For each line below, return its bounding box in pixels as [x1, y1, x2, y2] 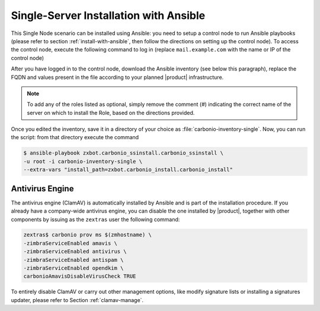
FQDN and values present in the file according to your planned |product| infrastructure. [11, 73, 224, 81]
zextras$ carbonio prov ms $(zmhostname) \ [23, 232, 152, 238]
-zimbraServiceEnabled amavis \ [23, 240, 118, 246]
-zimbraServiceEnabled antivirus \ [23, 248, 127, 255]
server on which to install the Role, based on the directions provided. [27, 109, 195, 116]
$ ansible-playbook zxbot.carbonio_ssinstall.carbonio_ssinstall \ [23, 150, 224, 156]
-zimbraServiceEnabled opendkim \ [23, 265, 124, 272]
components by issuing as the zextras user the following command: [11, 216, 180, 223]
